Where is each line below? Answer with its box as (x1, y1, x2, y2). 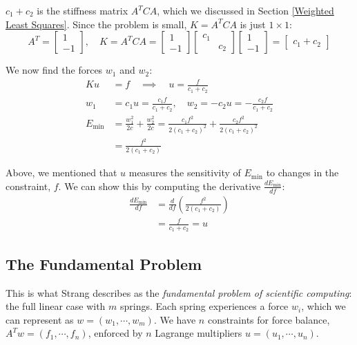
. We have (153, 312, 196, 326)
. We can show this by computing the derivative (58, 178, 261, 193)
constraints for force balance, (207, 312, 330, 326)
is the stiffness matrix (37, 3, 128, 17)
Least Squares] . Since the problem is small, (6, 17, 187, 31)
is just (240, 17, 266, 31)
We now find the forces (6, 63, 103, 77)
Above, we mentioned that (6, 165, 117, 180)
